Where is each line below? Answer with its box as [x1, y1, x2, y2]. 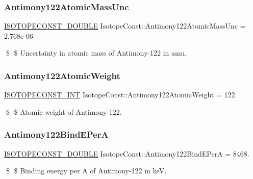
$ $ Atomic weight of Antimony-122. [6, 106, 122, 117]
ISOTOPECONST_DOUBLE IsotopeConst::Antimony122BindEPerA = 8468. [4, 148, 249, 159]
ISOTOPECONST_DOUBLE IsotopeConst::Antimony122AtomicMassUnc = [4, 20, 246, 31]
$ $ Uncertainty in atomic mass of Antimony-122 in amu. [6, 47, 187, 58]
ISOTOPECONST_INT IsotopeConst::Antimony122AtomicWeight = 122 [4, 89, 235, 100]
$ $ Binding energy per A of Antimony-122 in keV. [6, 165, 167, 176]
